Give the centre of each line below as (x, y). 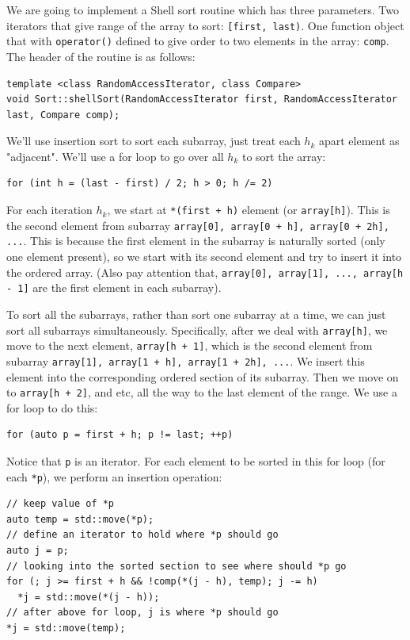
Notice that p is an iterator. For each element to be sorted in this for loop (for (196, 460)
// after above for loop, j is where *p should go (142, 613)
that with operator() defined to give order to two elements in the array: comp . (198, 41)
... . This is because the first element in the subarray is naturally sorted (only (196, 241)
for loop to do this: (52, 407)
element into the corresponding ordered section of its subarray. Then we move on (203, 376)
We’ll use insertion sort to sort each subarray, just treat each (154, 141)
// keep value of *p (61, 504)
